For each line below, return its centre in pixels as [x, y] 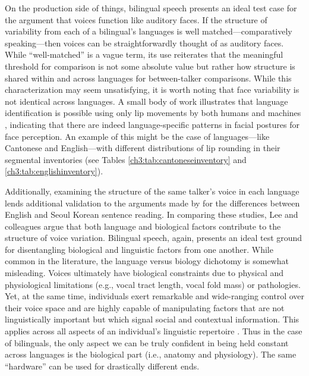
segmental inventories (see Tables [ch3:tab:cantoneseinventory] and [126, 159]
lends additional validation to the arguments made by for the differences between [152, 203]
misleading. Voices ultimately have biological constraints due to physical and [144, 273]
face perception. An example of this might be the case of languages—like [137, 136]
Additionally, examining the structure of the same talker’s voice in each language [152, 191]
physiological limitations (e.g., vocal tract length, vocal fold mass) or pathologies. [153, 284]
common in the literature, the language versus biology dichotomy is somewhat [147, 261]
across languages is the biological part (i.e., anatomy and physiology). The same [151, 354]
